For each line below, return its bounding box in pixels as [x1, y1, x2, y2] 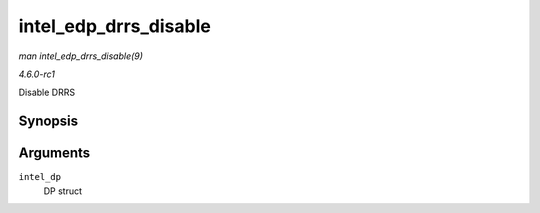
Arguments [18, 145, 91, 162]
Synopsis [18, 113, 79, 130]
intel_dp [18, 171, 62, 183]
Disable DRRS [18, 86, 75, 99]
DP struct [43, 185, 83, 197]
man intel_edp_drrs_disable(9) [18, 50, 144, 62]
